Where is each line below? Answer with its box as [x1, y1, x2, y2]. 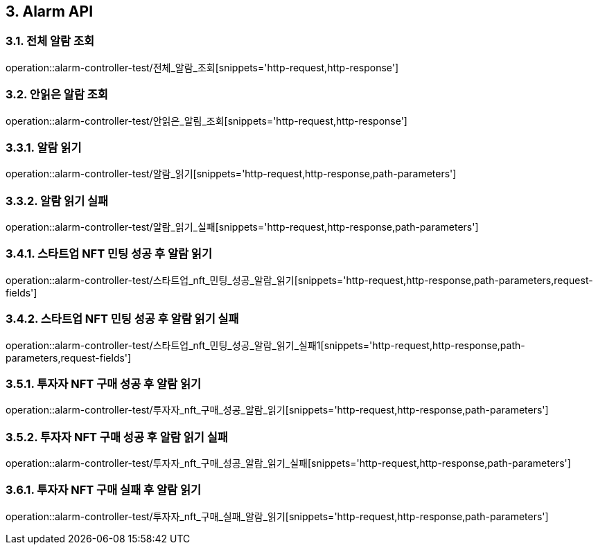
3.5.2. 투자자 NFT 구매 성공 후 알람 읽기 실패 [6, 429, 228, 444]
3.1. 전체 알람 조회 [6, 34, 95, 48]
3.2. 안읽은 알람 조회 [6, 87, 108, 102]
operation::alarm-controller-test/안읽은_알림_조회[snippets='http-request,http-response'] [6, 114, 407, 127]
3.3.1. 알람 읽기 [6, 140, 82, 154]
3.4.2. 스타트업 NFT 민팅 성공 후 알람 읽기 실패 [6, 312, 239, 326]
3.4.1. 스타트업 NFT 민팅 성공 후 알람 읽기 [6, 247, 212, 261]
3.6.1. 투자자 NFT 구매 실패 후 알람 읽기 [6, 483, 202, 497]
